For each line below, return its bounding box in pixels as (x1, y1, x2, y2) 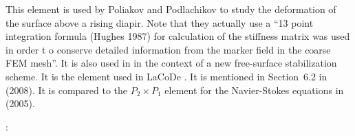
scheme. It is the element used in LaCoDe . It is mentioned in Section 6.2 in (6, 69, 327, 83)
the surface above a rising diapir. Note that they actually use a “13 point (6, 15, 314, 30)
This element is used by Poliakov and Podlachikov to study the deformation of (6, 2, 336, 16)
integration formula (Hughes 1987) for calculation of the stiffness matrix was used (6, 29, 350, 43)
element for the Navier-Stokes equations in (164, 82, 344, 97)
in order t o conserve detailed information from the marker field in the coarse (6, 42, 331, 56)
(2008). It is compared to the (6, 82, 128, 97)
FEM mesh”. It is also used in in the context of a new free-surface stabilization (6, 56, 337, 70)
